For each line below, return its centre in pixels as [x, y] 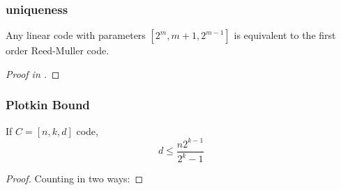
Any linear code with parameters [76, 35]
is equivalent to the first [285, 35]
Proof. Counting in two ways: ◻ [75, 179]
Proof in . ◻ [33, 73]
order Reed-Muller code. [58, 50]
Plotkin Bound [48, 105]
